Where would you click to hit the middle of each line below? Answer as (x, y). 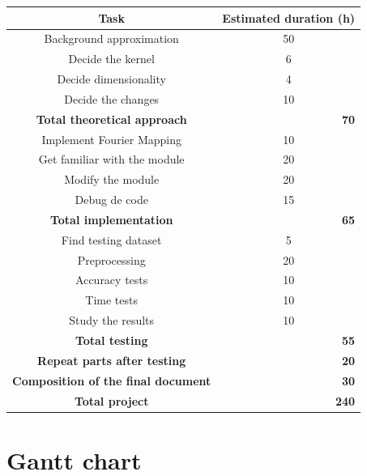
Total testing (111, 340)
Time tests (112, 300)
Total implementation (111, 219)
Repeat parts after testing (112, 360)
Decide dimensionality (111, 79)
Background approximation (111, 38)
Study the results (112, 320)
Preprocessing (111, 259)
